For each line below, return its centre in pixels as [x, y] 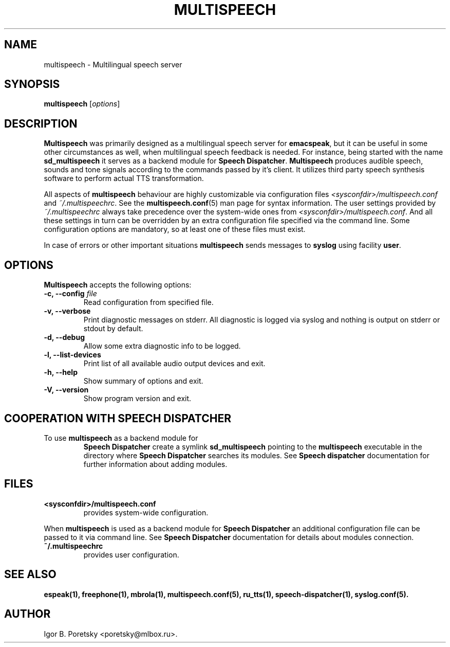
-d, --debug [64, 337]
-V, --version [66, 390]
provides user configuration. [131, 554]
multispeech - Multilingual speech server [113, 64]
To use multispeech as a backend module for [121, 438]
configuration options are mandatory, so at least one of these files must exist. [175, 229]
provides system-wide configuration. [146, 512]
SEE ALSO [30, 574]
